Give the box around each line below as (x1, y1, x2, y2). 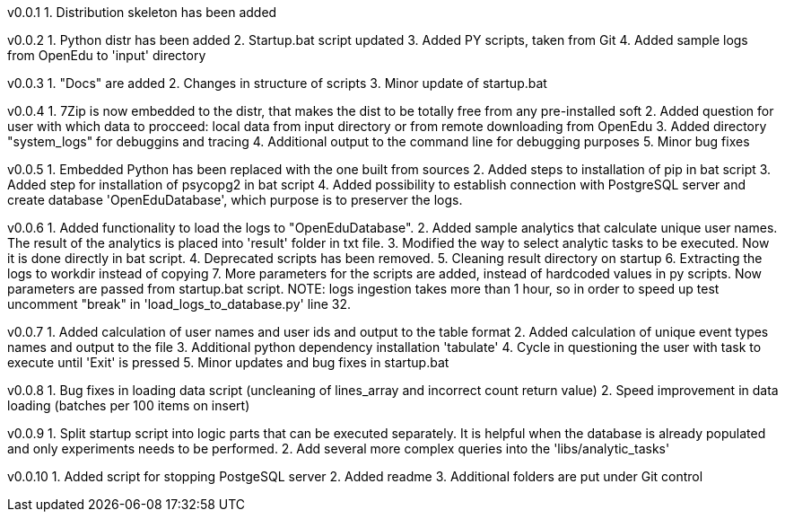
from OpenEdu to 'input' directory (7, 48, 206, 63)
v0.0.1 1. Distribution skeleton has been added (7, 4, 277, 20)
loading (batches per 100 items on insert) (7, 398, 250, 413)
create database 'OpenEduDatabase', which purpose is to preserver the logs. (7, 192, 463, 207)
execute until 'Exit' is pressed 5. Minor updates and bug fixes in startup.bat (7, 355, 449, 370)
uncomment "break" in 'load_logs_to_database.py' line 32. (7, 296, 352, 312)
